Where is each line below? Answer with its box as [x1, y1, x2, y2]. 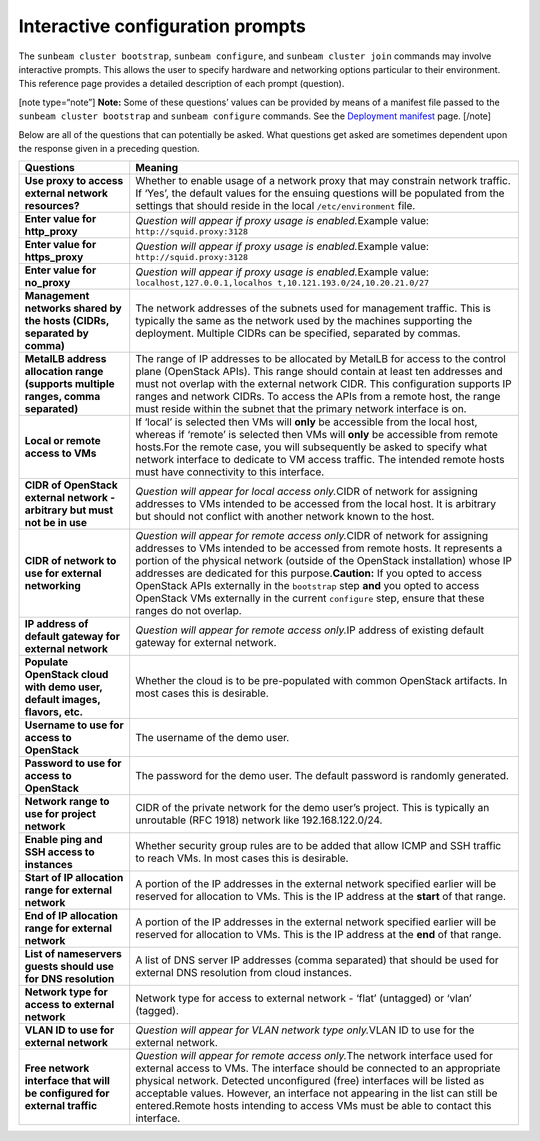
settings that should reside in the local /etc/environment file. [135, 199, 416, 213]
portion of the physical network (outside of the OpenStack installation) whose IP [135, 554, 513, 568]
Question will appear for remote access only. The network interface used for [135, 1049, 494, 1063]
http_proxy [24, 225, 79, 239]
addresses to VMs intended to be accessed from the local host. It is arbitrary [135, 497, 497, 511]
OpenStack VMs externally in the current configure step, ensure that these [135, 591, 485, 605]
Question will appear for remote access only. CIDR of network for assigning [135, 529, 489, 543]
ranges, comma [24, 390, 101, 404]
